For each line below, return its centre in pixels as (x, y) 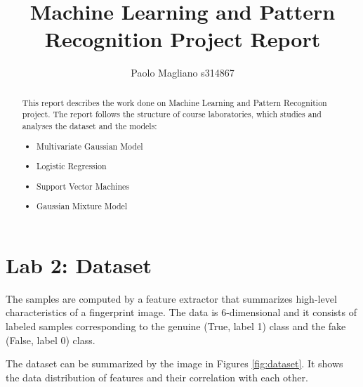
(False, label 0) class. (51, 340)
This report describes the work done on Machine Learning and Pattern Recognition (174, 102)
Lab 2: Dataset (79, 264)
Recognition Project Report (183, 39)
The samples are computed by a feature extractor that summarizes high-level (171, 298)
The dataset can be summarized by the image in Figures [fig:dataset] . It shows (174, 363)
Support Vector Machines (83, 186)
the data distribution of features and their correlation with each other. (157, 377)
